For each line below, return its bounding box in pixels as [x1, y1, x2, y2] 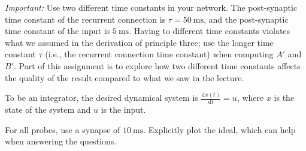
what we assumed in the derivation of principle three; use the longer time [5, 36, 274, 48]
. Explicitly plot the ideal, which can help [143, 123, 296, 135]
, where [237, 91, 264, 104]
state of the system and [5, 103, 91, 116]
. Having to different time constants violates [129, 24, 290, 37]
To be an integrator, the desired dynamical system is [5, 91, 198, 104]
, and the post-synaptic [203, 13, 289, 25]
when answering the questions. [5, 135, 117, 147]
